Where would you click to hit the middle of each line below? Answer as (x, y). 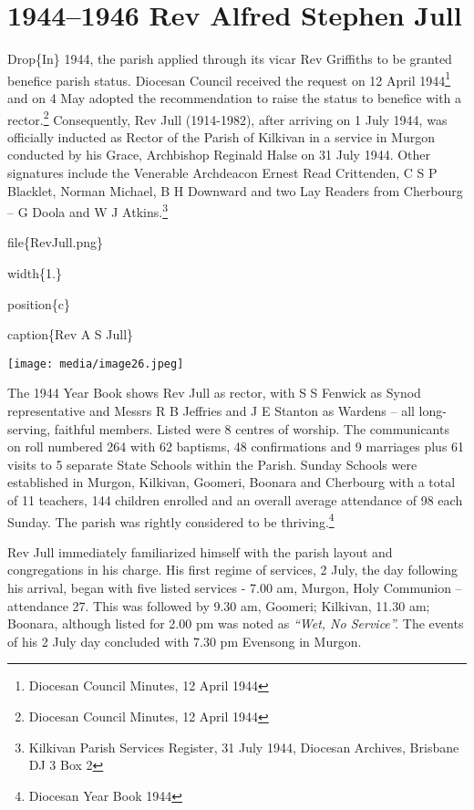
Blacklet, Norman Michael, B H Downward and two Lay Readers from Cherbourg (235, 190)
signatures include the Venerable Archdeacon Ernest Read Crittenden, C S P (222, 172)
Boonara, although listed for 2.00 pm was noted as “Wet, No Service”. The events (236, 623)
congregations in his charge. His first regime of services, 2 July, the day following (232, 570)
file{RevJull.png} (56, 242)
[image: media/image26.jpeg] (96, 363)
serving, (29, 428)
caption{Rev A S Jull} (71, 334)
